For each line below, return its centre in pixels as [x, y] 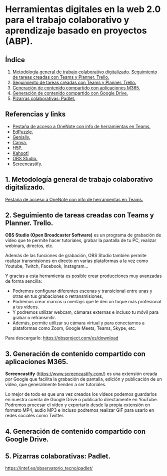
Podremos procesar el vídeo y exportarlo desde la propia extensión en [78, 405]
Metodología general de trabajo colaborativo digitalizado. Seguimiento [85, 72]
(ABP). [19, 41]
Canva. [20, 142]
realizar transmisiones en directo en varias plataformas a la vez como [77, 261]
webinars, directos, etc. [29, 246]
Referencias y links [35, 114]
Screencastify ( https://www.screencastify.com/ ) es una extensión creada [81, 374]
